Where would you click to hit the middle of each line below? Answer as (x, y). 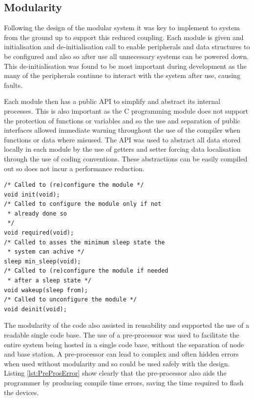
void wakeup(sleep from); (46, 290)
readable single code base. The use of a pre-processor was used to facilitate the (122, 335)
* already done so (37, 213)
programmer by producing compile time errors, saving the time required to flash (124, 382)
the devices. (21, 392)
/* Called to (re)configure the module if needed (86, 271)
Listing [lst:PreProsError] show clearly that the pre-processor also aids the (115, 373)
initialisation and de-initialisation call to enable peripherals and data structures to (127, 47)
